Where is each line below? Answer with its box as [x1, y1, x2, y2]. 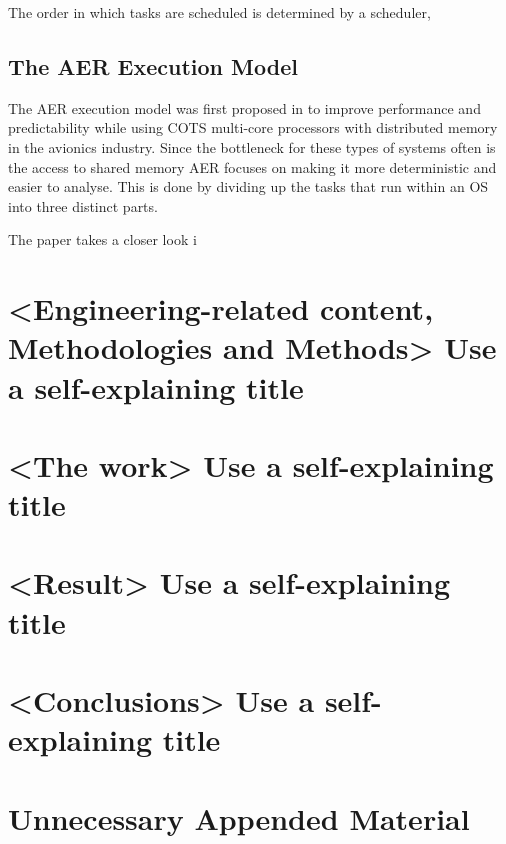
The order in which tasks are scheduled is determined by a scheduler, [8, 2, 431, 22]
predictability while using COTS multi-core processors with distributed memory [8, 117, 498, 138]
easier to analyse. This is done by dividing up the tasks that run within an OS [8, 176, 489, 197]
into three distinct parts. [8, 195, 158, 216]
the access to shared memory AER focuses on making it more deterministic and [8, 156, 497, 177]
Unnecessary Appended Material [8, 797, 470, 838]
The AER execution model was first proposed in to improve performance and [8, 97, 481, 118]
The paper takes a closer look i [8, 229, 197, 250]
